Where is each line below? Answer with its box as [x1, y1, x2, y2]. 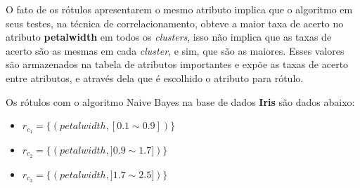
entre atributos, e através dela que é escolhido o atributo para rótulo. [6, 70, 304, 85]
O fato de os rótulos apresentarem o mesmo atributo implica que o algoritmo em [6, 2, 353, 16]
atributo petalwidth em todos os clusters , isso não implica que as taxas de [6, 29, 332, 44]
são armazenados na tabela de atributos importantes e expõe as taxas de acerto [6, 57, 349, 72]
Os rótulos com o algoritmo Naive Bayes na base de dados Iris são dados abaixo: [6, 94, 355, 109]
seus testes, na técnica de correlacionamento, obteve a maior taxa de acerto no [6, 15, 344, 30]
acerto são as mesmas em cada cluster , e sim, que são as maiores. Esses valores [6, 43, 345, 58]
